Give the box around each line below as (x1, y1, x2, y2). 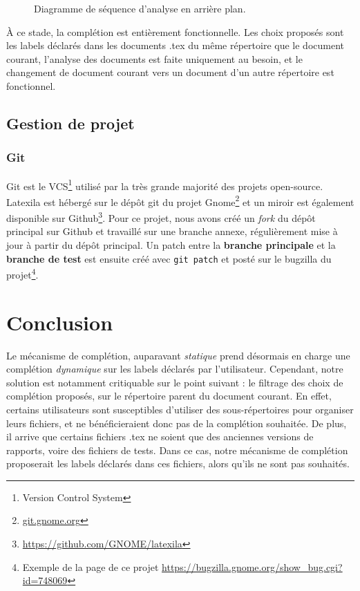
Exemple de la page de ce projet (22, 559, 159, 574)
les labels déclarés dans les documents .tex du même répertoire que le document (6, 38, 344, 53)
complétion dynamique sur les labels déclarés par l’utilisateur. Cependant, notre (6, 362, 343, 376)
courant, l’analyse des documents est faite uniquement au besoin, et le (6, 51, 303, 66)
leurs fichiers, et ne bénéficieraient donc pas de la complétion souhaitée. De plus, (6, 415, 347, 430)
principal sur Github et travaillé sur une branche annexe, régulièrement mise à (6, 224, 338, 238)
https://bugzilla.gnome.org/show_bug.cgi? (162, 559, 343, 574)
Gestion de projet (6, 112, 135, 133)
